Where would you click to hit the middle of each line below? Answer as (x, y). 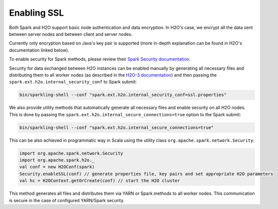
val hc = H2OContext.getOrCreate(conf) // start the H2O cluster (100, 181)
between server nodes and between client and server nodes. (71, 34)
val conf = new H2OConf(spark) (57, 167)
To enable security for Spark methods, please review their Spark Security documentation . (100, 59)
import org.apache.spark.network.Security (71, 153)
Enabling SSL (36, 13)
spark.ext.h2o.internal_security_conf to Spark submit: (73, 82)
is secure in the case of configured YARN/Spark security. (67, 200)
